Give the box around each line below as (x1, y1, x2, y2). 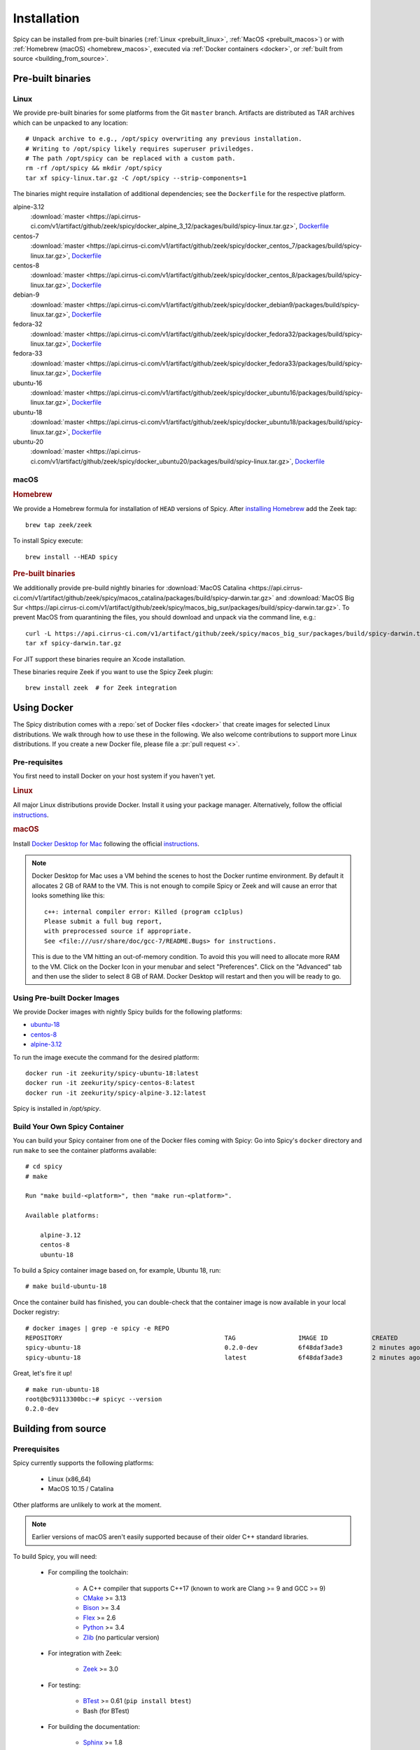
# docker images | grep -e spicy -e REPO (25, 1324, 169, 1332)
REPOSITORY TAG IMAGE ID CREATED (25, 1333, 398, 1342)
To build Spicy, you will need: (13, 1552, 97, 1560)
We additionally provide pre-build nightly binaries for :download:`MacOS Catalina (13, 584, 246, 592)
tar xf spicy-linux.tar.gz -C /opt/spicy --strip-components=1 (25, 174, 247, 182)
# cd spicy (25, 1163, 63, 1170)
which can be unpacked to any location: (13, 118, 129, 127)
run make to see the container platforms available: (13, 1146, 157, 1154)
